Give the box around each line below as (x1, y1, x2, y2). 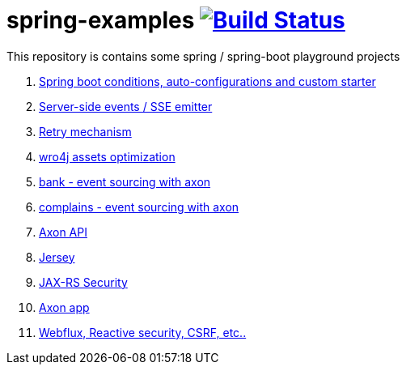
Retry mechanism (39, 124, 132, 139)
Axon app (39, 300, 90, 314)
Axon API (39, 224, 87, 239)
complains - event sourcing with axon (39, 199, 239, 214)
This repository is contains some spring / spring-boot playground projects (6, 49, 400, 63)
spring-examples (6, 6, 195, 34)
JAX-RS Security (39, 275, 128, 289)
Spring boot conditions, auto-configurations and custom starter (39, 74, 376, 88)
